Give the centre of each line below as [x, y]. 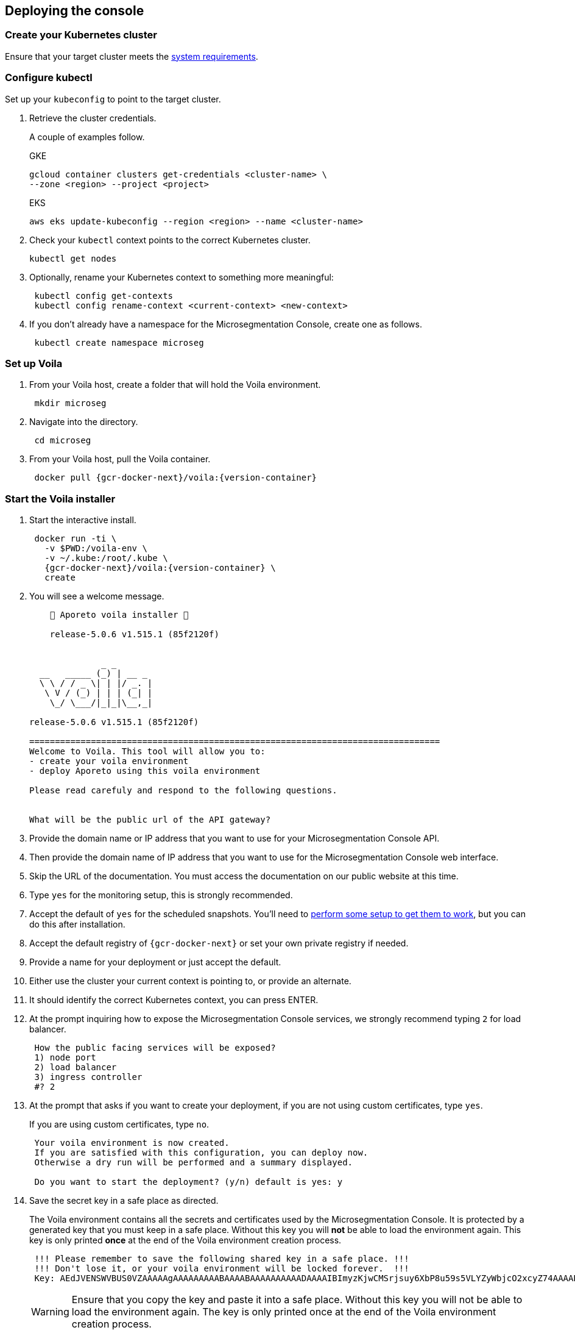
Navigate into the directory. [84, 422]
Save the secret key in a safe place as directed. [124, 1201]
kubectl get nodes [73, 258]
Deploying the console [75, 11]
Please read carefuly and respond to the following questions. [183, 791]
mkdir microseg [70, 403]
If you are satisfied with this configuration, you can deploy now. [201, 1153]
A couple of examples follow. [87, 137]
